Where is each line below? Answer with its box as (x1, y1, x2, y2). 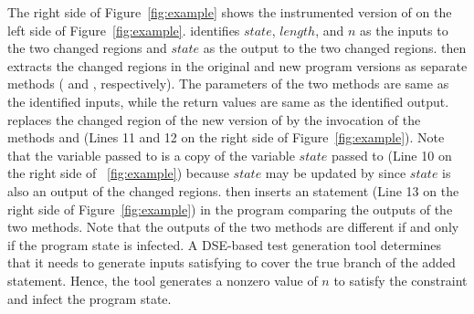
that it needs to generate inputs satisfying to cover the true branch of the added (7, 253, 456, 272)
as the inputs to (360, 20, 448, 39)
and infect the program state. (7, 288, 172, 308)
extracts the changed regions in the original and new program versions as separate (7, 56, 468, 75)
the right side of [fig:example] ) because (7, 163, 229, 183)
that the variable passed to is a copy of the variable (7, 145, 295, 164)
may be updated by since (265, 163, 406, 183)
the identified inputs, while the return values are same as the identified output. (7, 91, 449, 110)
